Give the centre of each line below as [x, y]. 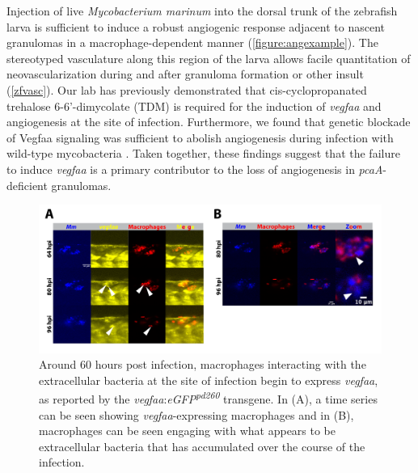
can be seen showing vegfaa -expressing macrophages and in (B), [196, 414]
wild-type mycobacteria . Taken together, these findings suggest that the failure [203, 153]
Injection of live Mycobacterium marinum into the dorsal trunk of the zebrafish [202, 11]
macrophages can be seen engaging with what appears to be [188, 431]
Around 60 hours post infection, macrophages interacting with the [203, 364]
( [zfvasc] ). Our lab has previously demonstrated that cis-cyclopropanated [187, 89]
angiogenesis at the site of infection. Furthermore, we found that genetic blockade [209, 122]
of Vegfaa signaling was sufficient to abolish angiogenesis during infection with [200, 137]
